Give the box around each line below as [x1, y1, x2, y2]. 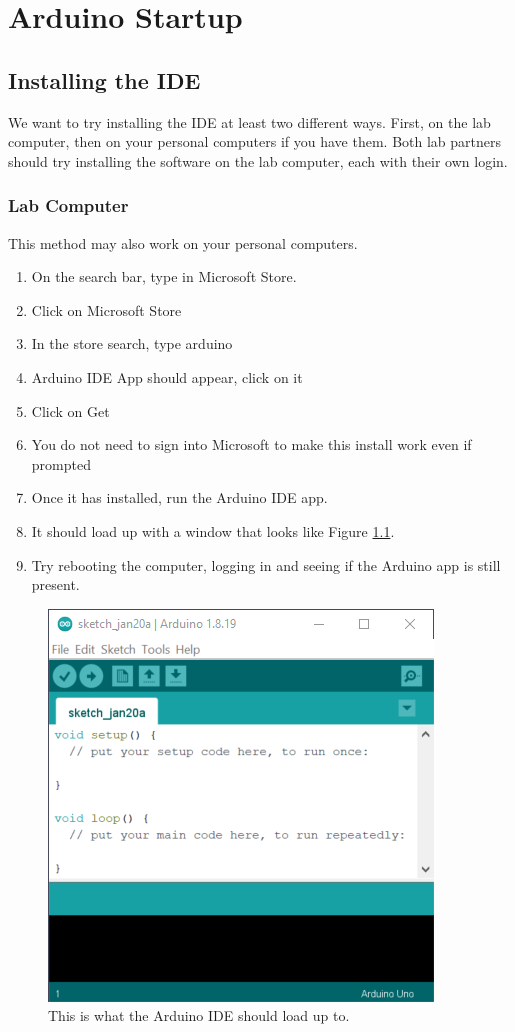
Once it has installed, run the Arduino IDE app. [31, 487, 328, 508]
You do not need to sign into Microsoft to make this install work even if [31, 434, 472, 455]
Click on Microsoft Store [31, 299, 182, 320]
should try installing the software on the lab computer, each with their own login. [8, 150, 508, 171]
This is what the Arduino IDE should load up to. [48, 1005, 350, 1026]
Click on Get [31, 400, 110, 421]
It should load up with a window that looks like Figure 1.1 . [31, 520, 395, 541]
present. [31, 574, 80, 595]
